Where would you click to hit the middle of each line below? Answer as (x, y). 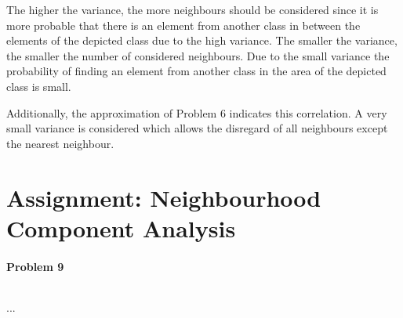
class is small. (39, 86)
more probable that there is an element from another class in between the (183, 25)
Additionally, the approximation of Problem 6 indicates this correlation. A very (197, 112)
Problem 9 (35, 266)
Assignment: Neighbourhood (164, 197)
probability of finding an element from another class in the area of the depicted (196, 71)
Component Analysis (121, 228)
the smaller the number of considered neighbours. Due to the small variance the (198, 55)
